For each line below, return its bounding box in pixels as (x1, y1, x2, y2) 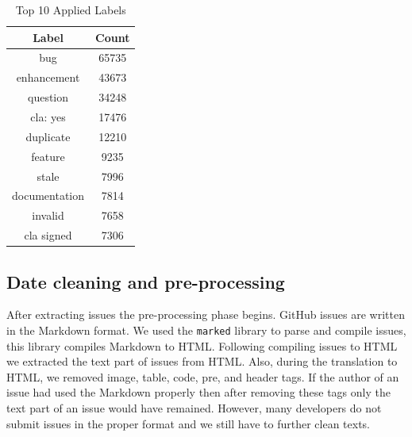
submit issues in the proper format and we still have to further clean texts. (6, 415, 370, 431)
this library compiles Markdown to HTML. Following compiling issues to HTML (6, 337, 398, 354)
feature (31, 148, 65, 164)
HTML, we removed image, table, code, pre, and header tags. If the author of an (6, 368, 399, 385)
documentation (12, 187, 85, 204)
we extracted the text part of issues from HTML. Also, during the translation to (6, 353, 398, 370)
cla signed (24, 227, 72, 243)
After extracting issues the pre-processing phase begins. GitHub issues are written (6, 306, 405, 323)
